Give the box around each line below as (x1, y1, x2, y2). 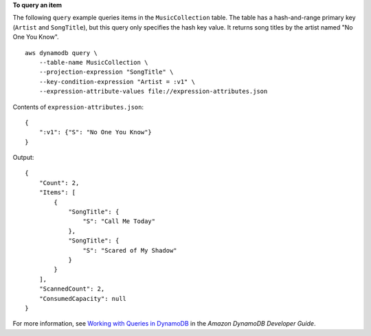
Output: (12, 154, 34, 162)
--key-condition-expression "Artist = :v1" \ (38, 78, 196, 85)
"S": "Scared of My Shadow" (82, 246, 178, 254)
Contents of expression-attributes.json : (12, 103, 144, 111)
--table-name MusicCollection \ (38, 59, 148, 66)
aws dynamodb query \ (25, 49, 98, 56)
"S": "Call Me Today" (82, 218, 156, 225)
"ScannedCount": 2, (38, 285, 105, 293)
